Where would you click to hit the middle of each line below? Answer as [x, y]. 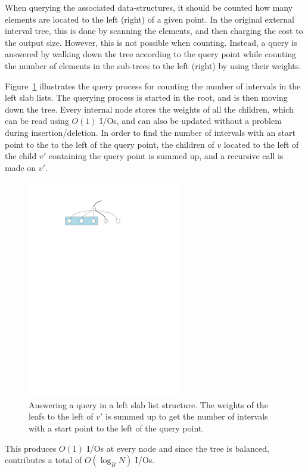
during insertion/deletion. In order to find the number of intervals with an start [150, 132]
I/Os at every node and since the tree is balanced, [178, 448]
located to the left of [261, 144]
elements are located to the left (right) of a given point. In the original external [150, 19]
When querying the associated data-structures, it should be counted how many [149, 7]
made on [21, 167]
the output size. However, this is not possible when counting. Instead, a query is [151, 42]
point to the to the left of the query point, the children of [110, 144]
